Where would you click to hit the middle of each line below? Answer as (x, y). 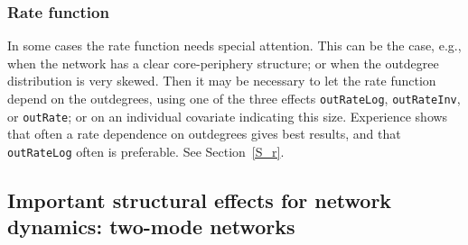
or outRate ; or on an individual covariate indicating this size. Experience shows (228, 116)
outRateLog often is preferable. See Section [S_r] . (146, 151)
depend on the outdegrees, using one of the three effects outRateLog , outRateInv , (234, 98)
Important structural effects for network (200, 200)
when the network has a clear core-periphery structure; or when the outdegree (223, 63)
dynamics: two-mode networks (151, 227)
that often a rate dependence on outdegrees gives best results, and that (204, 134)
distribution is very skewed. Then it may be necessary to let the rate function (222, 81)
